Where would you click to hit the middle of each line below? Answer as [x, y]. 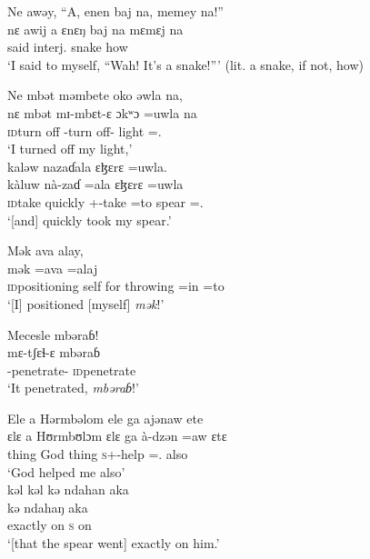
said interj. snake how [68, 47]
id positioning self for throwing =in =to [116, 286]
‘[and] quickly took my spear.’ [90, 220]
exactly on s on [50, 525]
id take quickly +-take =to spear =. [105, 201]
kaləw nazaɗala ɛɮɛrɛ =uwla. [87, 166]
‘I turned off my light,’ [70, 149]
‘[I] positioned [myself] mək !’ [86, 303]
